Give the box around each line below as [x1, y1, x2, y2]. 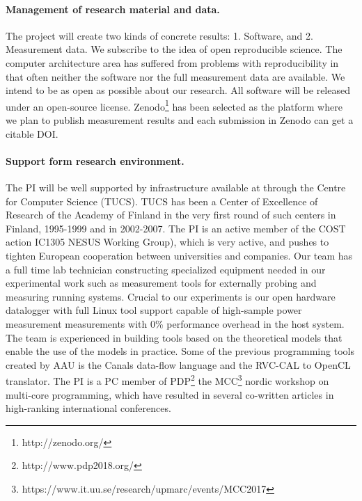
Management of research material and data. [6, 1, 220, 16]
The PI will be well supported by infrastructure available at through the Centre [6, 180, 346, 194]
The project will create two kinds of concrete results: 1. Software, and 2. [6, 28, 313, 42]
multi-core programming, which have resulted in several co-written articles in [6, 387, 334, 401]
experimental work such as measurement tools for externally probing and [6, 276, 317, 290]
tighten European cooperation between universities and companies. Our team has [6, 248, 353, 262]
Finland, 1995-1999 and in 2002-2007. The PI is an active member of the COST [6, 221, 346, 235]
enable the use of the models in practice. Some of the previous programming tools [6, 344, 354, 358]
